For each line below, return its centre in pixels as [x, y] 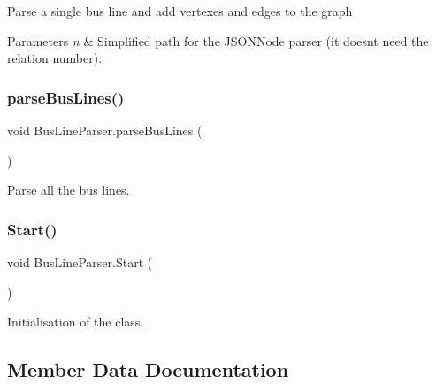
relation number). [55, 58]
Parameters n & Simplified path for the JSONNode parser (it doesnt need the [218, 40]
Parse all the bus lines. [69, 190]
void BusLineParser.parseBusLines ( [105, 130]
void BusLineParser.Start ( [80, 262]
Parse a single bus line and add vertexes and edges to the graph [180, 11]
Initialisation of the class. [76, 322]
